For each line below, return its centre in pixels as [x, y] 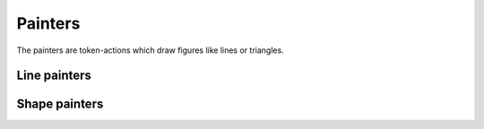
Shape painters [60, 104]
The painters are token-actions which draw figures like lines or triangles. [150, 50]
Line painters [54, 76]
